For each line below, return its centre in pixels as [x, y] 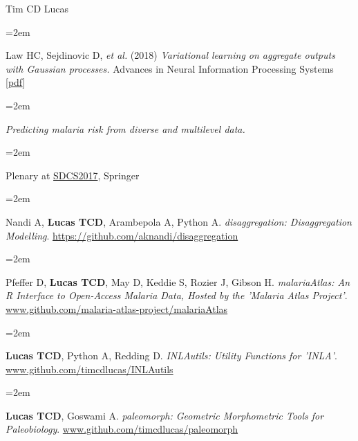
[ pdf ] [16, 82]
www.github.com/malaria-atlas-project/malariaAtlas [117, 308]
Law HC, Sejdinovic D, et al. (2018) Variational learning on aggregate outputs [170, 55]
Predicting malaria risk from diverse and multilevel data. [125, 128]
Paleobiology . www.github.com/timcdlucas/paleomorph [122, 429]
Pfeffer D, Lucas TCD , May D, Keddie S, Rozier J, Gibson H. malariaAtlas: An [178, 281]
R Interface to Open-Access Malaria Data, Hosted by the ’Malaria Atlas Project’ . [177, 295]
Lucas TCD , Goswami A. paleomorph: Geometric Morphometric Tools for [165, 415]
